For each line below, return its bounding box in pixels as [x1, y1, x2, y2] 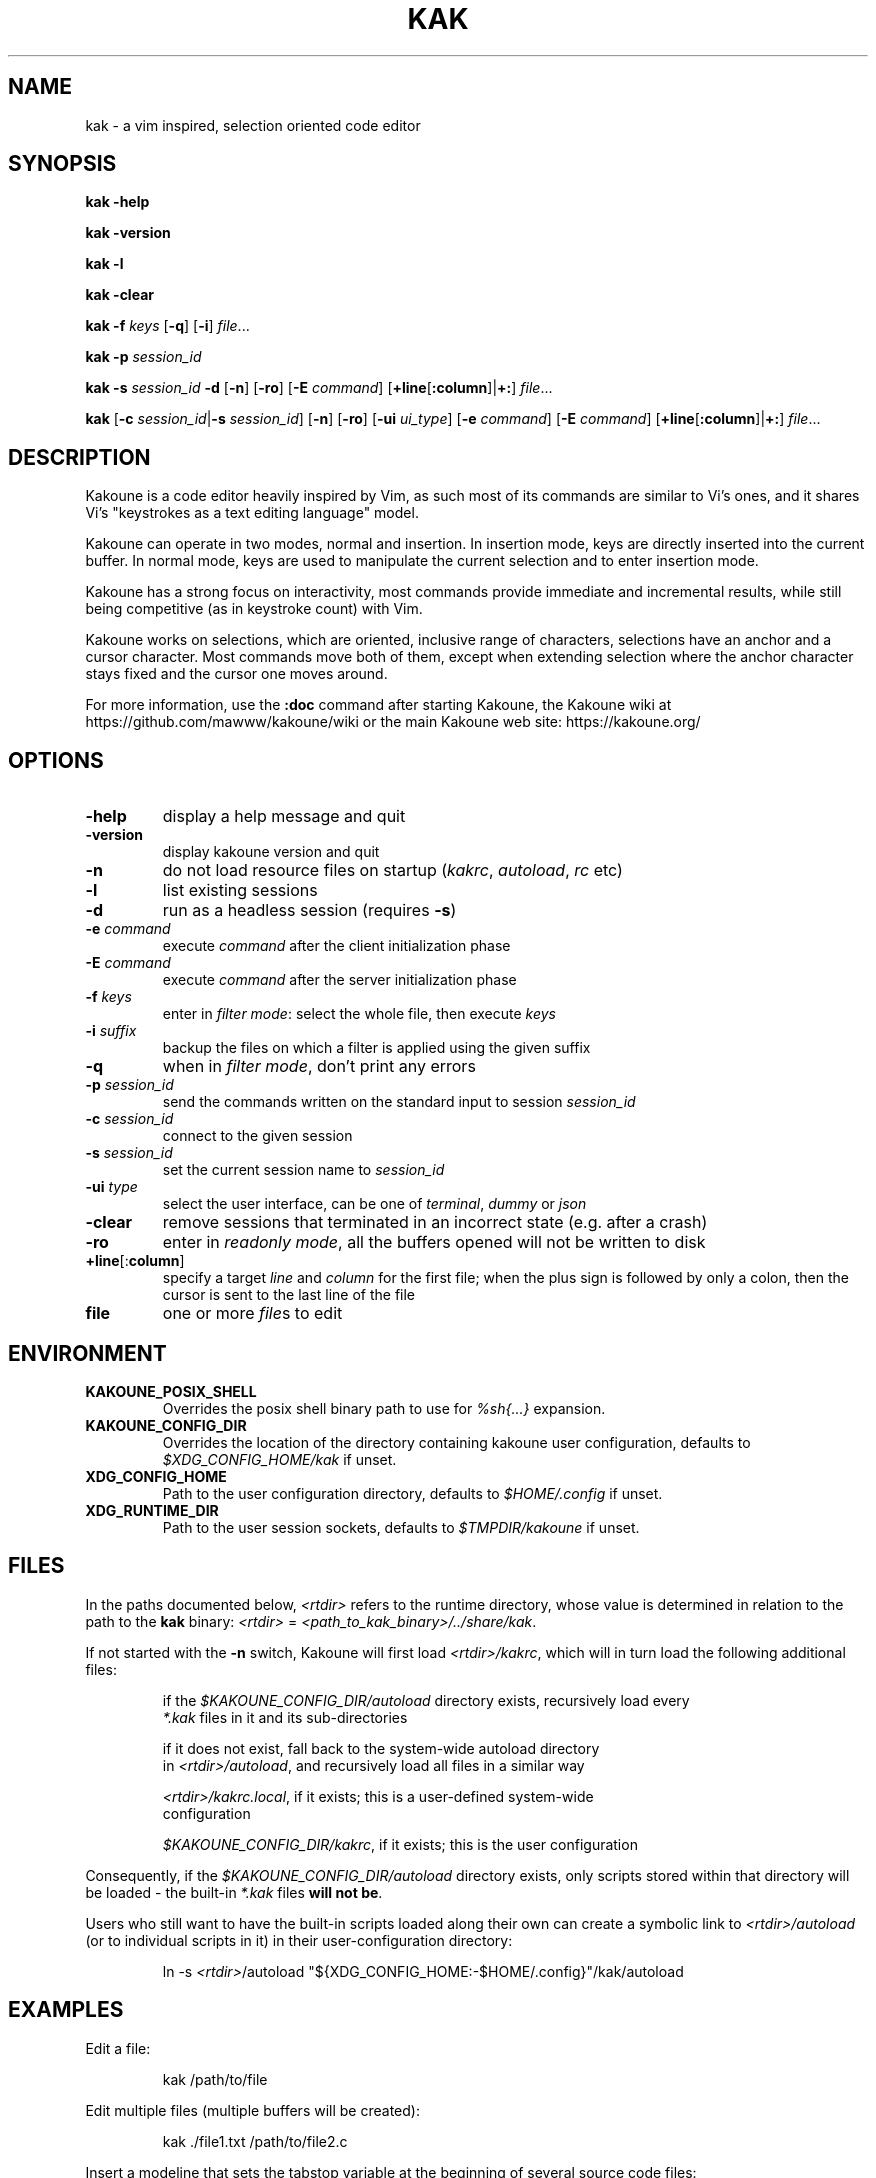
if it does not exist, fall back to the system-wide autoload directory [162, 1739, 600, 1757]
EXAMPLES [8, 1997, 124, 2023]
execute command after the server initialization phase [162, 971, 517, 989]
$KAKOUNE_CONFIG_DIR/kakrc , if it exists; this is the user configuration [162, 1835, 638, 1853]
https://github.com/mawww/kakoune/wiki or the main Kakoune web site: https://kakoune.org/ [85, 713, 701, 731]
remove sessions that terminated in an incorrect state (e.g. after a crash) [162, 1212, 708, 1233]
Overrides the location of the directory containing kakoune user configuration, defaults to [162, 1433, 751, 1451]
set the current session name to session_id [162, 1161, 445, 1179]
